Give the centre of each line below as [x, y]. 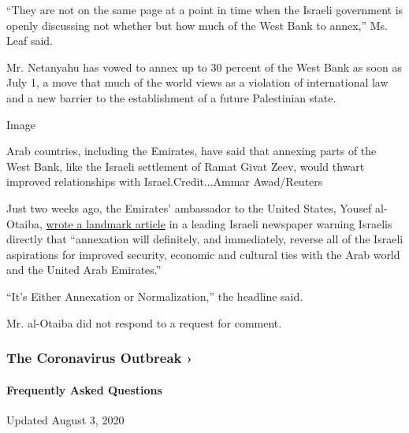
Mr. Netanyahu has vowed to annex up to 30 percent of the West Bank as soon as [204, 67]
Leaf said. [30, 41]
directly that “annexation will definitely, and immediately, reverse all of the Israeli [205, 239]
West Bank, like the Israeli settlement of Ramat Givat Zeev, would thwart [186, 166]
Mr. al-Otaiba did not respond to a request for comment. [144, 322]
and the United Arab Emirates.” [84, 270]
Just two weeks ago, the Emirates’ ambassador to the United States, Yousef [189, 207]
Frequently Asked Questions [84, 389]
